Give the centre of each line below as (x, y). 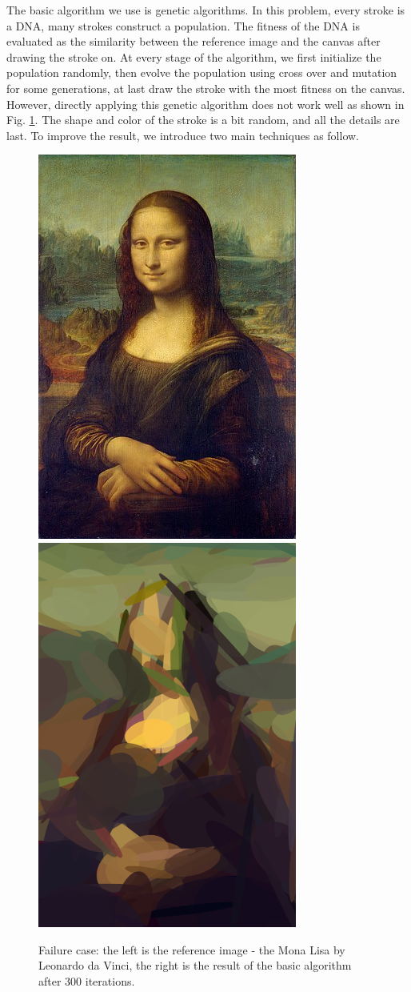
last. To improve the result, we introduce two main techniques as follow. (183, 135)
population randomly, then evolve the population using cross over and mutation (202, 72)
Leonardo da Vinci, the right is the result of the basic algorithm (195, 965)
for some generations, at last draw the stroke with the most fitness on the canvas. (206, 88)
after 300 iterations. (87, 980)
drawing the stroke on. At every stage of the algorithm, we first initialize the (194, 56)
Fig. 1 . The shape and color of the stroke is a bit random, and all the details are (203, 120)
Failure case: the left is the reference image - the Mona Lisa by (192, 949)
